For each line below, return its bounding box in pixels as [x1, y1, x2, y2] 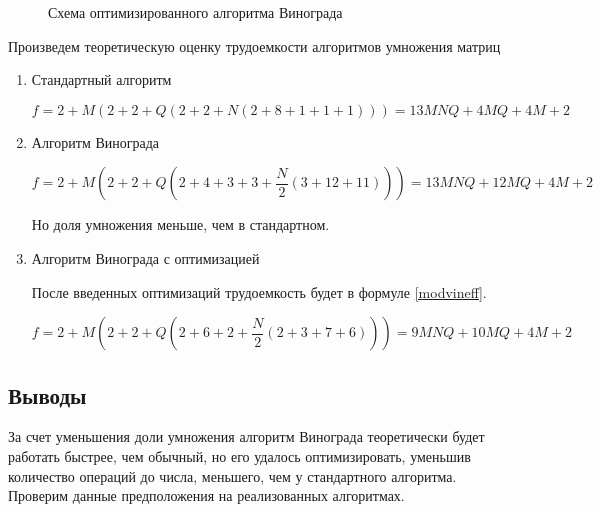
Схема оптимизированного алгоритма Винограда [48, 2, 343, 22]
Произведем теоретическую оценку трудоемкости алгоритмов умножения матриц [8, 35, 501, 56]
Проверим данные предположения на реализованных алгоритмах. [8, 485, 405, 506]
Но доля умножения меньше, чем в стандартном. [31, 214, 330, 235]
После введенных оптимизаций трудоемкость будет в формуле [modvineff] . [31, 281, 487, 302]
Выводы [8, 379, 87, 410]
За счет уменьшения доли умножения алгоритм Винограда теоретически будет [8, 426, 485, 447]
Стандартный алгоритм [31, 69, 172, 90]
